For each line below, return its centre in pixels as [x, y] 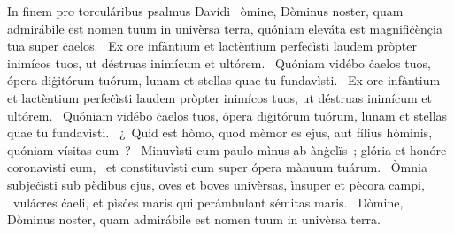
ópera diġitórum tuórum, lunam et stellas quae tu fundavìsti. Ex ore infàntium [224, 80]
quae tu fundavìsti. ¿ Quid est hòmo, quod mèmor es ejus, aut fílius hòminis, [220, 133]
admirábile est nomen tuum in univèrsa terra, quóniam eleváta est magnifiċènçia [225, 28]
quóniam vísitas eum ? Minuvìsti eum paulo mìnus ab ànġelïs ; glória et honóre [227, 149]
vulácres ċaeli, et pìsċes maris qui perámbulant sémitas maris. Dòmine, [208, 202]
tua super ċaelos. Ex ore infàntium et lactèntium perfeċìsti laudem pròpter [212, 46]
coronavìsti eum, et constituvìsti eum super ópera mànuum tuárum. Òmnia [217, 167]
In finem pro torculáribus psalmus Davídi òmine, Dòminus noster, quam [205, 11]
